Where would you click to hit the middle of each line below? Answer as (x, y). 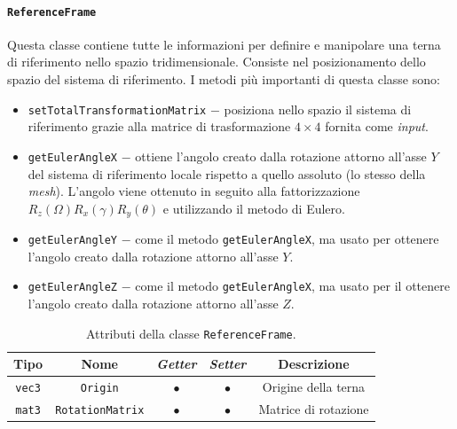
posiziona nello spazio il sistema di (318, 109)
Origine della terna (314, 387)
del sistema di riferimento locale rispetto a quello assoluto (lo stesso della (227, 173)
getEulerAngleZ (73, 288)
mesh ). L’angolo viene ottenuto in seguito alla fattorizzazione (194, 191)
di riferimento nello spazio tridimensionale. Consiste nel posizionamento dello (217, 62)
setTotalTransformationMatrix (117, 110)
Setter (228, 364)
